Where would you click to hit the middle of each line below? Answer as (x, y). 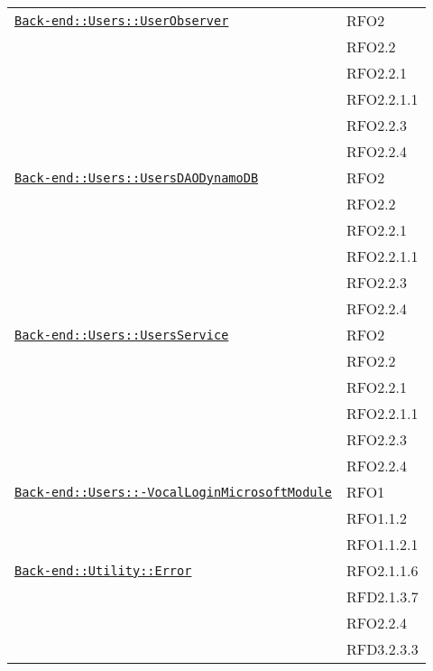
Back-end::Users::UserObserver (122, 20)
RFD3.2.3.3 (382, 649)
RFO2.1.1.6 (382, 570)
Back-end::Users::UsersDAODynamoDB (137, 177)
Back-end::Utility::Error (103, 570)
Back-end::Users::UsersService (122, 335)
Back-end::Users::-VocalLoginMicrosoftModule (173, 492)
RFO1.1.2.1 (382, 544)
